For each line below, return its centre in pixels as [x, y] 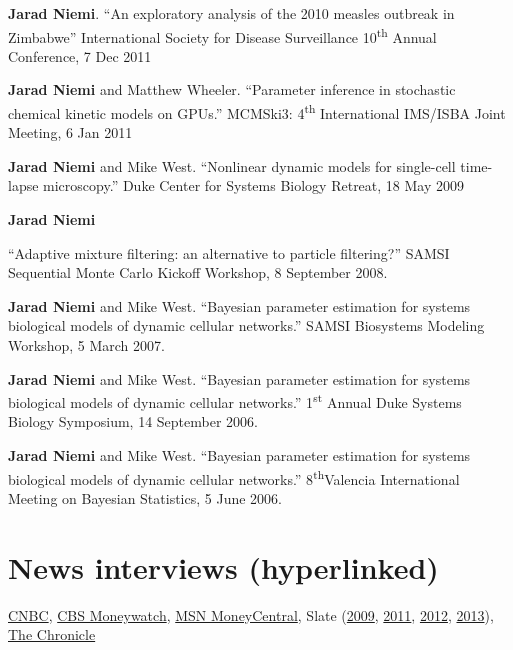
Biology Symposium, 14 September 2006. [133, 421]
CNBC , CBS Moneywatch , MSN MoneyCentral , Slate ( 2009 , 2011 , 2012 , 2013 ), [251, 614]
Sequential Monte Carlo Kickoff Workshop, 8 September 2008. [198, 272]
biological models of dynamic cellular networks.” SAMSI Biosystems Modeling [246, 325]
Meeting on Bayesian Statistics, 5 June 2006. [145, 497]
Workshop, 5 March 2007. [86, 345]
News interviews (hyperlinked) [223, 566]
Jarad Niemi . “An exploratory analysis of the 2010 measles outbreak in [231, 13]
